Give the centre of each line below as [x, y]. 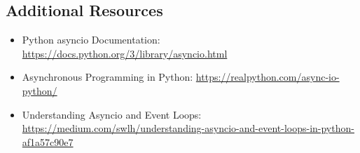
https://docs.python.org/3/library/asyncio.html [125, 53]
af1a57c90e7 [48, 141]
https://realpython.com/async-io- [268, 77]
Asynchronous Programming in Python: [108, 77]
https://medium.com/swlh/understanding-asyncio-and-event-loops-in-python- [188, 128]
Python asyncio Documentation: [91, 40]
